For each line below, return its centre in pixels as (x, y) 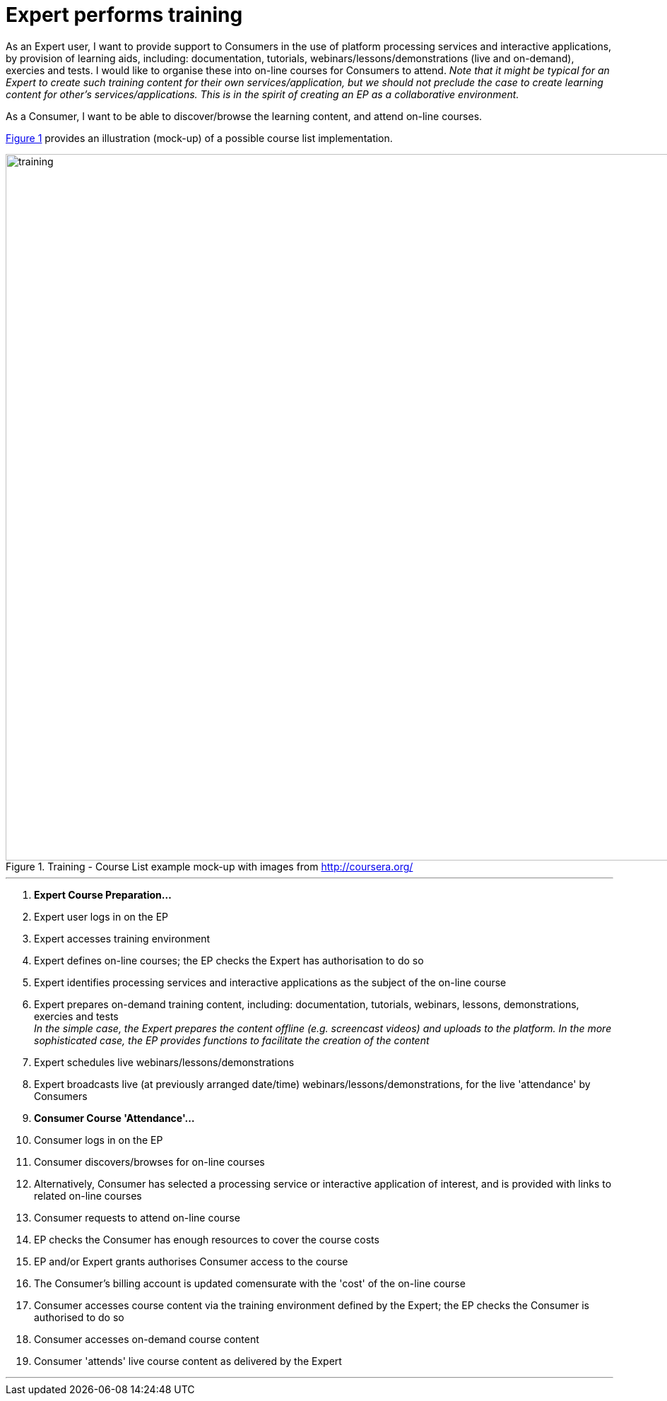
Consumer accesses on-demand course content (147, 1339)
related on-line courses (88, 1195)
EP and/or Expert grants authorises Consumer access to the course (191, 1261)
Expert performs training (124, 15)
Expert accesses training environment (122, 938)
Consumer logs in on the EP (99, 1140)
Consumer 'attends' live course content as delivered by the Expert (188, 1361)
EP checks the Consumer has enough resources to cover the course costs (207, 1239)
